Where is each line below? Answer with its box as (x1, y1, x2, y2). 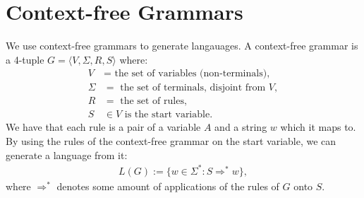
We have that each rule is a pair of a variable (6, 120, 201, 134)
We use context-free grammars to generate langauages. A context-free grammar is (6, 38, 358, 53)
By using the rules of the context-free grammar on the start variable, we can (6, 134, 336, 148)
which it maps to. (280, 120, 356, 134)
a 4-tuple (6, 52, 44, 66)
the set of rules (120, 96, 184, 107)
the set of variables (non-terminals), (114, 69, 270, 79)
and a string (214, 120, 267, 134)
